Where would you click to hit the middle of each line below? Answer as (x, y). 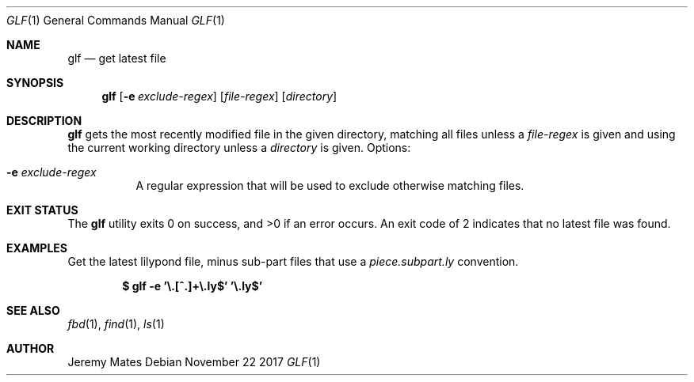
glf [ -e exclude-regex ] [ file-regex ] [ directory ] (219, 96)
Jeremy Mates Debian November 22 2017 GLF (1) (194, 362)
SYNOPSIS (35, 83)
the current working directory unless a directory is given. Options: (239, 148)
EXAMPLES (37, 248)
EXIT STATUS (42, 210)
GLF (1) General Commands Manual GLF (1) (116, 20)
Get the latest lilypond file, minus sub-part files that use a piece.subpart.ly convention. (293, 261)
